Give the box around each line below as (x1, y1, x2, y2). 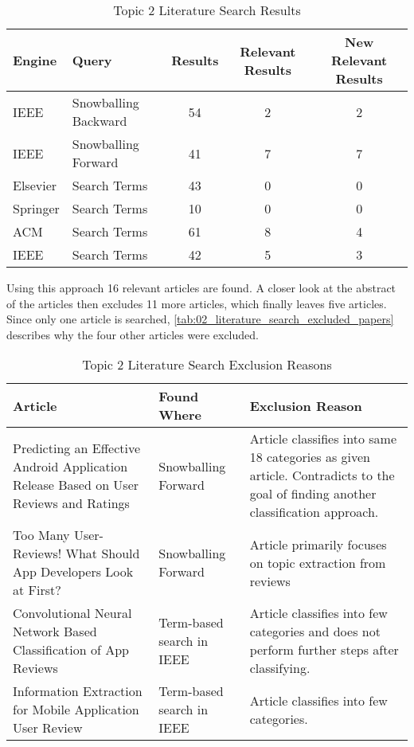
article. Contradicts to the (249, 466, 395, 485)
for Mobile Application (13, 700, 139, 719)
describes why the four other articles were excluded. (6, 326, 259, 342)
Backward (72, 111, 127, 130)
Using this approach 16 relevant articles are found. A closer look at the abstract (6, 280, 396, 295)
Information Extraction (13, 682, 143, 701)
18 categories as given (249, 448, 370, 467)
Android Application (13, 456, 128, 475)
